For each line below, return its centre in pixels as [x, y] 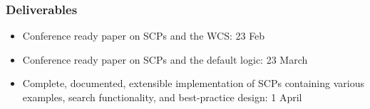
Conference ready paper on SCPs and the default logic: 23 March [165, 59]
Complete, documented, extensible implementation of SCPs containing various [193, 83]
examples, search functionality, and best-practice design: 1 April [162, 97]
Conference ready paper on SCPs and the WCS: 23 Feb [144, 36]
